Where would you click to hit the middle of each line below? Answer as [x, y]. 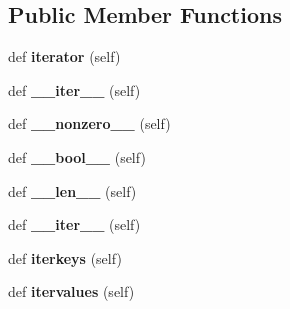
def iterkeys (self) [65, 257]
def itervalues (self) [71, 291]
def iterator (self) [64, 56]
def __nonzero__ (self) [89, 123]
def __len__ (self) [72, 190]
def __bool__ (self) [77, 156]
